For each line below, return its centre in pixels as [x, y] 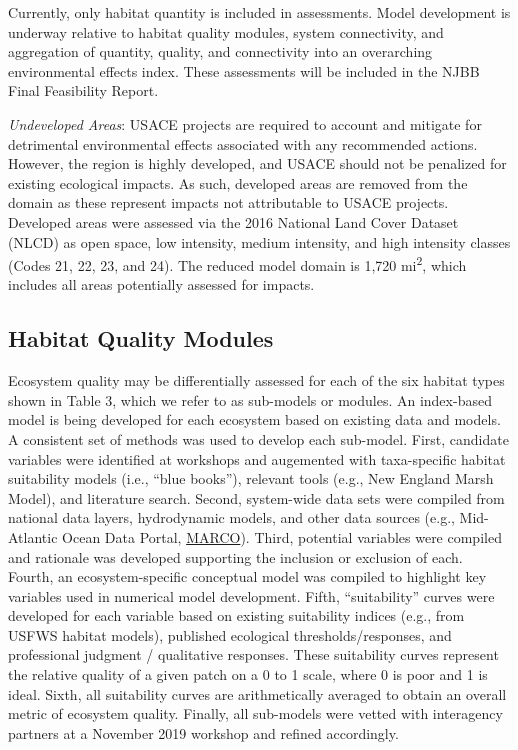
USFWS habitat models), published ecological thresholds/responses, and [230, 634]
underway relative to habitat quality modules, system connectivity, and [226, 31]
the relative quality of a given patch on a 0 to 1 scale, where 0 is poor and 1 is [248, 674]
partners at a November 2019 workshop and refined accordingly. [203, 732]
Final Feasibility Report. [83, 90]
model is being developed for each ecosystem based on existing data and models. [254, 419]
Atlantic [33, 536]
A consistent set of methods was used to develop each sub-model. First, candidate [258, 438]
